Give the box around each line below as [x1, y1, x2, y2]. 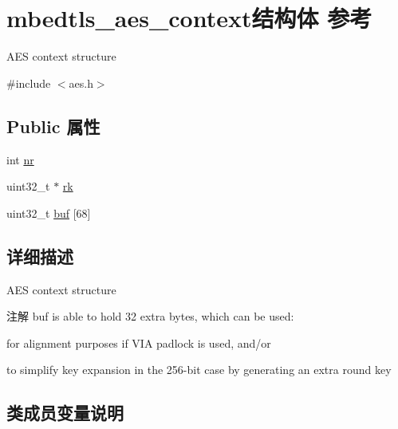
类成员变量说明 [6, 400, 124, 425]
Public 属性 [6, 113, 100, 138]
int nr [6, 151, 34, 167]
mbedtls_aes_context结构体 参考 [6, 2, 372, 34]
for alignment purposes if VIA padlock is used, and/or [6, 334, 271, 351]
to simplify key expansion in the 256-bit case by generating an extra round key [6, 361, 392, 378]
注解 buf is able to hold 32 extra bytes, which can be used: [6, 308, 294, 325]
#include [6, 74, 51, 91]
